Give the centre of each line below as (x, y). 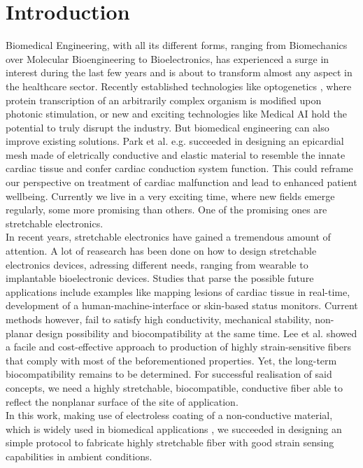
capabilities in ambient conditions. (79, 456)
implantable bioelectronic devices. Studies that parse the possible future (160, 278)
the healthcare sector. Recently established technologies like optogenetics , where (179, 86)
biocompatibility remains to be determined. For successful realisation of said (169, 374)
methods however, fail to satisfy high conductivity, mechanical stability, (159, 319)
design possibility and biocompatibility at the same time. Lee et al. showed (197, 333)
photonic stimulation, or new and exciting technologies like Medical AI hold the (176, 114)
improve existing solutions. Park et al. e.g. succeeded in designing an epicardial (175, 141)
